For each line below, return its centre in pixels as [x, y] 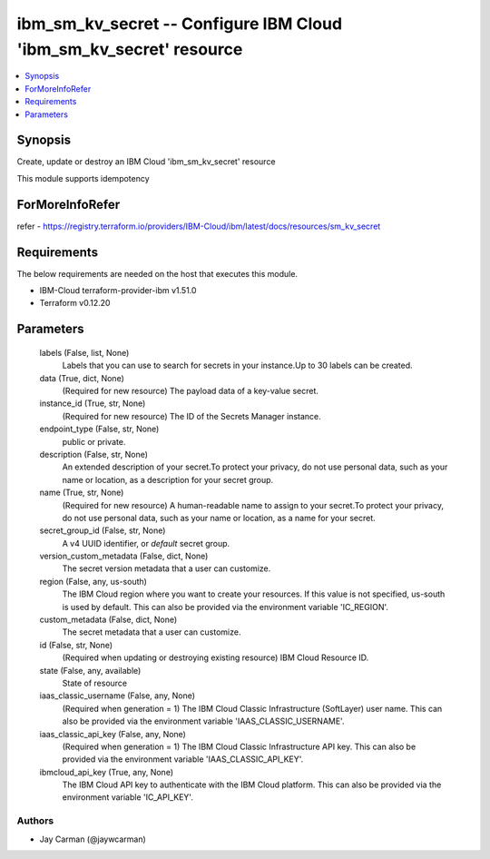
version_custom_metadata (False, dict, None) [124, 556]
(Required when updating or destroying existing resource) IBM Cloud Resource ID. [216, 657]
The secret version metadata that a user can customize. [167, 568]
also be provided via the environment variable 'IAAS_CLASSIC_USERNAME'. [203, 721]
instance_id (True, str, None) [93, 403]
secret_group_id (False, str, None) [103, 530]
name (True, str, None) [82, 493]
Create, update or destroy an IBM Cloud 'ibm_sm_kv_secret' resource [146, 162]
